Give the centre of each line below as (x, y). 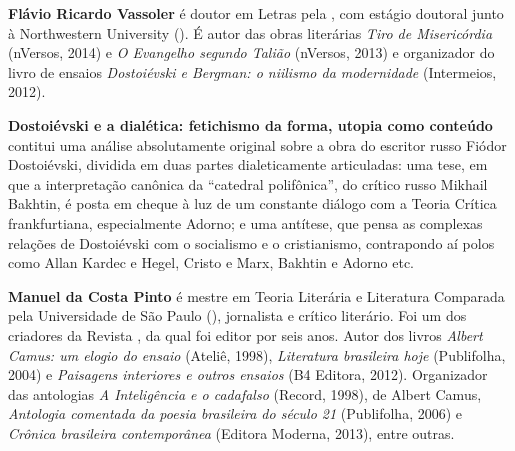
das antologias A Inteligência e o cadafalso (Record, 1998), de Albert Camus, (245, 393)
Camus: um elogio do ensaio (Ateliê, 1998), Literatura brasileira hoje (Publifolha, (257, 354)
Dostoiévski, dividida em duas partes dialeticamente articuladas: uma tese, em (248, 164)
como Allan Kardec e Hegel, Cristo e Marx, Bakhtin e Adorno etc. (211, 262)
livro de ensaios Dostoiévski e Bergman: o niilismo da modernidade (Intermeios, (252, 71)
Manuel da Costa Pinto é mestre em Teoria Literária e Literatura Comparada (256, 295)
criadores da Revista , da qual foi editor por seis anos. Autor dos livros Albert (245, 334)
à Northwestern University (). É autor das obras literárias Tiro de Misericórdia (250, 32)
